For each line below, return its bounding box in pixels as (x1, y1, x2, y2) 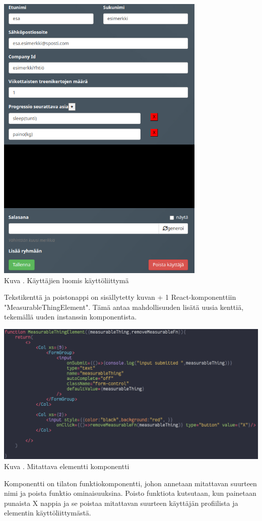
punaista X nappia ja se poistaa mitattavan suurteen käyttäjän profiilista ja (4, 497, 238, 508)
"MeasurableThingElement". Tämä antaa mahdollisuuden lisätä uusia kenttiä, (4, 301, 244, 312)
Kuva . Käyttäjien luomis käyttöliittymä (4, 275, 129, 285)
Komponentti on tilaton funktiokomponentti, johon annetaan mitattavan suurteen (4, 478, 257, 488)
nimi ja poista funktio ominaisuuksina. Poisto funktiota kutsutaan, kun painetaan (4, 488, 256, 498)
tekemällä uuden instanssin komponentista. (4, 311, 137, 322)
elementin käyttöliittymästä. (4, 507, 91, 518)
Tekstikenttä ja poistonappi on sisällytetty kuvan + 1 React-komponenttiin (4, 292, 236, 302)
